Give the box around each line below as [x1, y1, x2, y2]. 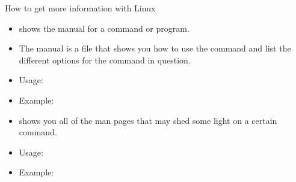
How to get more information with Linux [5, 2, 156, 14]
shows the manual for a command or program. [19, 22, 190, 34]
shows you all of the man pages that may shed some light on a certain [19, 114, 277, 126]
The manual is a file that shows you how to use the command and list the [19, 42, 291, 54]
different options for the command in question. [19, 53, 191, 66]
